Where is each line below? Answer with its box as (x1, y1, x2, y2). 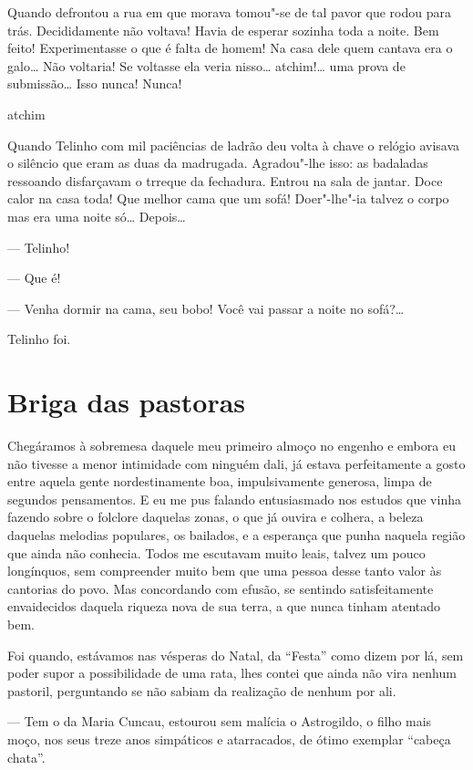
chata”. (7, 747, 46, 766)
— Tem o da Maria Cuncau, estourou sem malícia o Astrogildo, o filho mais (7, 712, 432, 731)
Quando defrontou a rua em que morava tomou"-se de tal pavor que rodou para (7, 3, 452, 21)
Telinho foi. (7, 329, 71, 349)
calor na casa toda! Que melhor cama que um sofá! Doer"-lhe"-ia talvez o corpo (7, 189, 449, 208)
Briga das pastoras (7, 383, 246, 421)
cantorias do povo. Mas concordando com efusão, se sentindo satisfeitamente (7, 578, 434, 598)
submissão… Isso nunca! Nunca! (7, 74, 182, 93)
